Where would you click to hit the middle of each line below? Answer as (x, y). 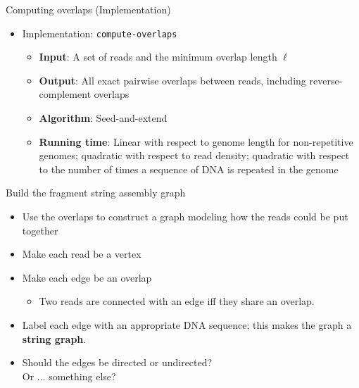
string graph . (54, 338)
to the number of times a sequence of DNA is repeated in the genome (189, 169)
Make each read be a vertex (82, 254)
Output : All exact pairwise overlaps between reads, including (172, 80)
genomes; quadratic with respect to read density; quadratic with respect (194, 155)
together (40, 230)
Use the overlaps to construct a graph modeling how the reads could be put (185, 216)
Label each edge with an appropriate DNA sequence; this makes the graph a (187, 324)
